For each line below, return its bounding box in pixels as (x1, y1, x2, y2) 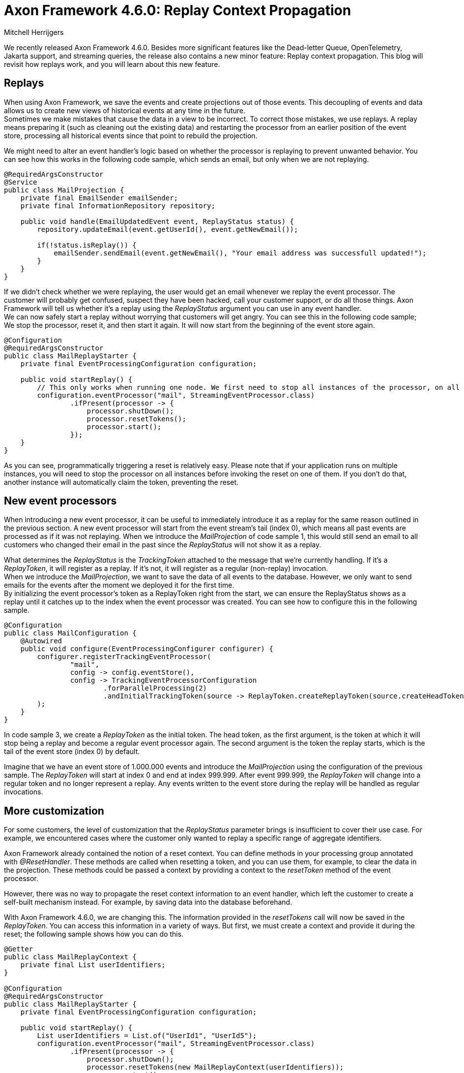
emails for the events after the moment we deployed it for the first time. (4, 581, 234, 590)
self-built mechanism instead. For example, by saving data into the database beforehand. (4, 898, 292, 907)
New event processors (4, 495, 117, 507)
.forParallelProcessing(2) (103, 684, 207, 693)
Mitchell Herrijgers (4, 28, 64, 36)
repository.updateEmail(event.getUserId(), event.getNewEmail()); (37, 225, 298, 233)
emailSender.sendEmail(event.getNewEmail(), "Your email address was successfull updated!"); (54, 249, 427, 257)
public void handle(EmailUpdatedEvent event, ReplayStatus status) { (20, 217, 294, 225)
